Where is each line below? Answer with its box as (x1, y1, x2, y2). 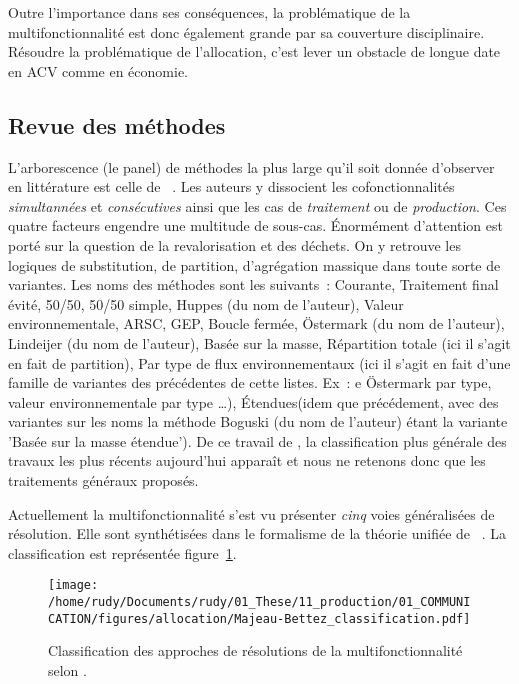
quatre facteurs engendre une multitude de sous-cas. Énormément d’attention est (8, 215, 503, 236)
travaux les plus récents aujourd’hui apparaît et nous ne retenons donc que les (8, 450, 486, 471)
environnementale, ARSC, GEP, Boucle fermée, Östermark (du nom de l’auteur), (8, 313, 505, 334)
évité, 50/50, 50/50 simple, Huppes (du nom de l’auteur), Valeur (8, 293, 404, 314)
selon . (48, 660, 87, 681)
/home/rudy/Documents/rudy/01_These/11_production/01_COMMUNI (48, 595, 471, 610)
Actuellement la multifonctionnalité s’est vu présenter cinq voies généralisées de (8, 503, 495, 524)
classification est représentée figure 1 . (8, 542, 237, 563)
